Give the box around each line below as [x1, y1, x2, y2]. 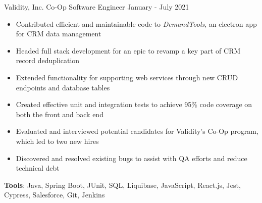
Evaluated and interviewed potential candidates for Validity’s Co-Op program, [16, 126, 258, 136]
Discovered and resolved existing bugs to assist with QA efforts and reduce [16, 153, 247, 163]
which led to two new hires [16, 135, 99, 146]
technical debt [16, 163, 60, 173]
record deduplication [16, 55, 80, 66]
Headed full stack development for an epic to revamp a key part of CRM [16, 45, 241, 56]
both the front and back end [16, 109, 103, 119]
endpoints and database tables [16, 82, 110, 92]
